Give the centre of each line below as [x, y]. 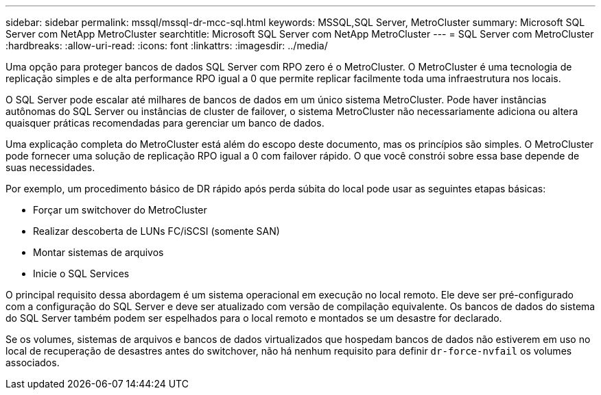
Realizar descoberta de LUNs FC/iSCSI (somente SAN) [156, 231]
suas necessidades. [50, 167]
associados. [33, 362]
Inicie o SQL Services [81, 273]
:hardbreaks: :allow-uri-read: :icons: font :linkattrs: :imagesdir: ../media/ [167, 46]
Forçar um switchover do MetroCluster [120, 210]
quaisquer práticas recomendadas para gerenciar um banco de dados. [165, 123]
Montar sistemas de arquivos [98, 252]
